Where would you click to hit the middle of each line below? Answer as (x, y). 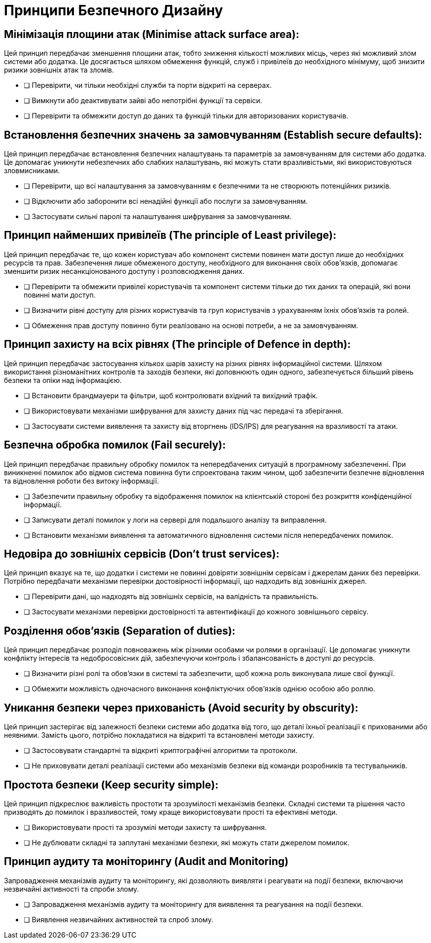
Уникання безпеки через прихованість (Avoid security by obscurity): (181, 708)
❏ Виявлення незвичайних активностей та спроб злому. (119, 919)
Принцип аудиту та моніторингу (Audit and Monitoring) (146, 862)
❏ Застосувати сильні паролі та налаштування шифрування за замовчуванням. (158, 217)
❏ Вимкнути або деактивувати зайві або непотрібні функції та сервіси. (143, 101)
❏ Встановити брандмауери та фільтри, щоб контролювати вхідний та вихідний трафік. (171, 395)
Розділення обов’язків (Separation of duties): (120, 631)
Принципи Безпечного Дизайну (114, 10)
